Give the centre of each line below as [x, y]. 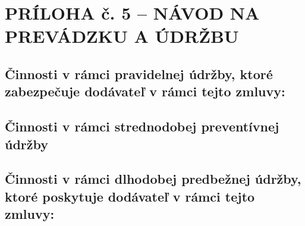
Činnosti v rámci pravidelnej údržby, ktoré [139, 73]
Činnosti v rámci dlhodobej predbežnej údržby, [153, 179]
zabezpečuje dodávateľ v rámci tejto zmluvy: [145, 91]
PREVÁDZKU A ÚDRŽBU [122, 36]
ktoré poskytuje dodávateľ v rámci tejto [130, 196]
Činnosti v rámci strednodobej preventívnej [142, 126]
